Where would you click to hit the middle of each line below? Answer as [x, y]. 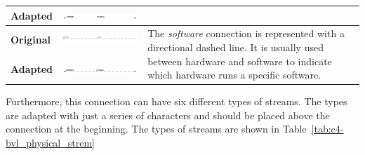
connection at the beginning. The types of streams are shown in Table [156, 129]
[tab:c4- [327, 129]
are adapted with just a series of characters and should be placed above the [168, 115]
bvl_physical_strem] [50, 142]
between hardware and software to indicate [240, 61]
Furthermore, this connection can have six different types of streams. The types [177, 101]
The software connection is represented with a [246, 33]
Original [31, 39]
